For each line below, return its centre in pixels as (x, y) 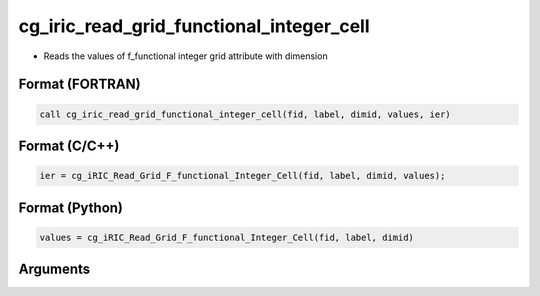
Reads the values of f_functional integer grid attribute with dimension (186, 56)
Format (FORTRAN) (79, 84)
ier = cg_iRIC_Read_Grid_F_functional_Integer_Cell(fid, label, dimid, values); (242, 176)
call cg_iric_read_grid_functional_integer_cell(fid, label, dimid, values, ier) (245, 114)
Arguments (54, 269)
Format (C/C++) (69, 145)
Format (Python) (71, 207)
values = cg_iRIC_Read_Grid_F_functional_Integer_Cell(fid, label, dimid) (227, 237)
